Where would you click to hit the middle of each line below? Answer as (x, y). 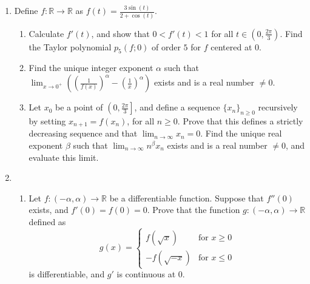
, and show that (120, 33)
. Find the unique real (241, 133)
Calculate (46, 33)
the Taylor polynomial (70, 46)
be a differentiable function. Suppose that (187, 198)
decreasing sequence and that (83, 133)
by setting (47, 120)
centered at (231, 46)
